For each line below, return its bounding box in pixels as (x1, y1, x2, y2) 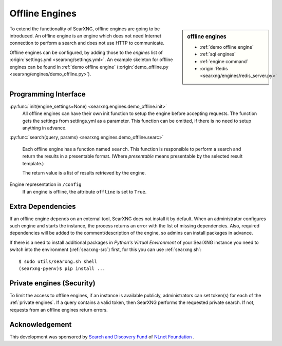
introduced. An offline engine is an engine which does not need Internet (9, 32, 162, 39)
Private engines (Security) (9, 279, 96, 287)
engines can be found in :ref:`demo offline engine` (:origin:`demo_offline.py (9, 64, 169, 70)
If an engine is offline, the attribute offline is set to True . (22, 188, 147, 195)
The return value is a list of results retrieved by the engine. (22, 169, 146, 176)
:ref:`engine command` (200, 58, 249, 64)
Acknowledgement (9, 320, 72, 329)
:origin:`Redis (200, 65, 228, 71)
